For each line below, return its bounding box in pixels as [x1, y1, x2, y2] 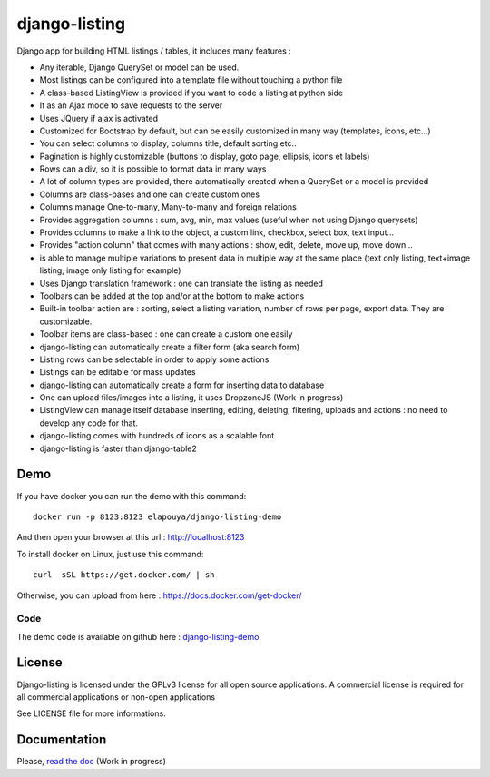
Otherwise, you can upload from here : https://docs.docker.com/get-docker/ [16, 590, 302, 601]
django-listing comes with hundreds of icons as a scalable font [39, 430, 275, 441]
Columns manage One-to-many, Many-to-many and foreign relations [39, 202, 297, 212]
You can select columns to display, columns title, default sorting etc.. [39, 138, 297, 149]
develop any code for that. [39, 418, 139, 428]
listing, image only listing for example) [39, 265, 181, 276]
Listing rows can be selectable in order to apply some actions [39, 354, 269, 365]
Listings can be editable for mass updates [39, 367, 196, 378]
